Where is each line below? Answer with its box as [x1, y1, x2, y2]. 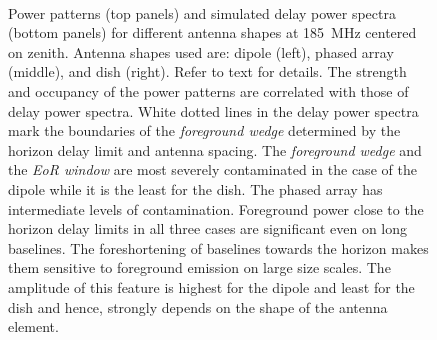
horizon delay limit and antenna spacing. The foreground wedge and [8, 139, 422, 160]
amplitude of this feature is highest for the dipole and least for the [8, 276, 415, 297]
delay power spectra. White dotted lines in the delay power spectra [8, 100, 419, 121]
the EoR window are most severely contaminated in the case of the [8, 159, 417, 180]
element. [8, 316, 59, 337]
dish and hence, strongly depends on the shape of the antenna [8, 296, 388, 317]
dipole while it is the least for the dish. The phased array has [8, 178, 383, 199]
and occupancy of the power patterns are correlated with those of [8, 80, 409, 101]
